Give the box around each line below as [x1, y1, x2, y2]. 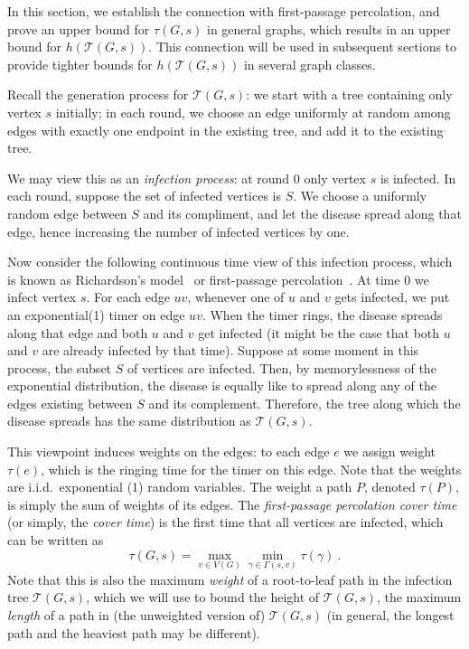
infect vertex [7, 287, 77, 306]
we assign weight [343, 442, 436, 461]
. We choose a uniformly [293, 186, 427, 205]
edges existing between [7, 393, 133, 412]
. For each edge [86, 287, 170, 306]
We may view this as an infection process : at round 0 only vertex [7, 168, 366, 187]
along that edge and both [7, 323, 148, 342]
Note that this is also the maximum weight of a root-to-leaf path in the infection [7, 569, 453, 588]
